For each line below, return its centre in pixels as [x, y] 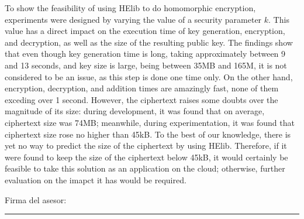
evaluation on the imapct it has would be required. [96, 179]
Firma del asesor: [36, 199]
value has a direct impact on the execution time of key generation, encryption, [145, 31]
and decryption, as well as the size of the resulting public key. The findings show [149, 42]
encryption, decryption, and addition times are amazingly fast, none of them [142, 88]
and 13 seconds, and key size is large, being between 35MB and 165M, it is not [146, 65]
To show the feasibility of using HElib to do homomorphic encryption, [130, 8]
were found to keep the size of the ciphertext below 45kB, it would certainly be [146, 157]
